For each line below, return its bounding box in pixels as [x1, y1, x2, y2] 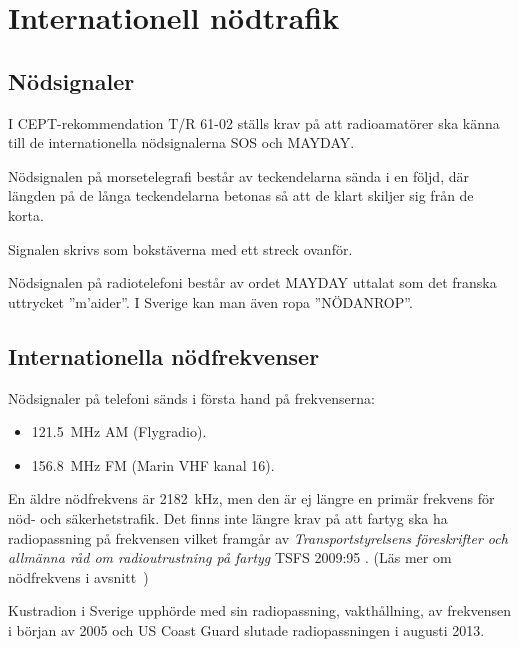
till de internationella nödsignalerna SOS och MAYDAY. [8, 132, 355, 153]
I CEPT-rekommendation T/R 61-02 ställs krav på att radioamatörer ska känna [8, 112, 500, 133]
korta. [8, 204, 44, 225]
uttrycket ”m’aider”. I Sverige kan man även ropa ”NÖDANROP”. [8, 291, 413, 312]
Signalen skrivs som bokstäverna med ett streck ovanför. [8, 238, 353, 259]
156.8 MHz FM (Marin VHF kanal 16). [31, 454, 275, 475]
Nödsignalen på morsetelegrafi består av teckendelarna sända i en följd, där [8, 165, 469, 186]
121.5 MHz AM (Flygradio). [31, 421, 207, 442]
